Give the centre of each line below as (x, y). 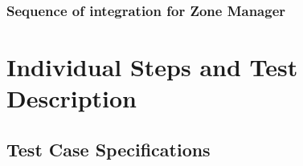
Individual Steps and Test (152, 67)
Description (72, 98)
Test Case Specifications (109, 149)
